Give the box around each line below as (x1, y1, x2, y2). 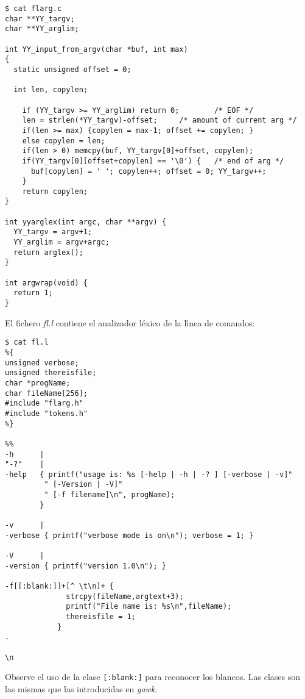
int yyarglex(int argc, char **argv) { (5, 217, 166, 226)
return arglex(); (13, 248, 83, 257)
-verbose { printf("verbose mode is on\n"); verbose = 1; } (5, 531, 254, 540)
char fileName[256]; (5, 389, 88, 398)
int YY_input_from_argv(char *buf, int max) (5, 45, 188, 54)
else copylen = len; (22, 136, 105, 145)
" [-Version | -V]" (44, 480, 123, 489)
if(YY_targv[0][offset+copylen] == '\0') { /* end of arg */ (22, 156, 284, 165)
